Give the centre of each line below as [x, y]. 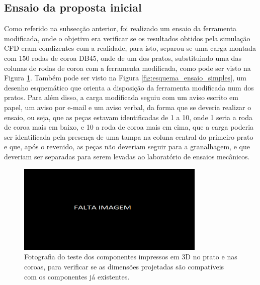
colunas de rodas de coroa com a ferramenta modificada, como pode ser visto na [127, 68]
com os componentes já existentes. [77, 276]
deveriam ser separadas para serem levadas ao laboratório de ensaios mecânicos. [127, 156]
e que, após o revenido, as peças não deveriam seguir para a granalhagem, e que [127, 147]
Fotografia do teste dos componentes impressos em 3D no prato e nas [131, 257]
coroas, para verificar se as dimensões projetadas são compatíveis [124, 267]
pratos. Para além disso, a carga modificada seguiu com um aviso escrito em [121, 97]
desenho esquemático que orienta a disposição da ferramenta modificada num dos [129, 87]
